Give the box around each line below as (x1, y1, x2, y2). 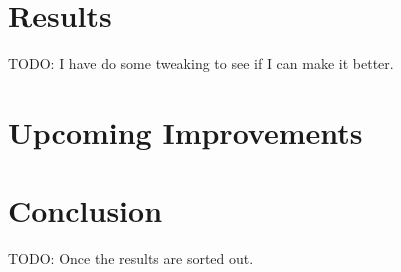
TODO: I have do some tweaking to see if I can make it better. (8, 53, 394, 74)
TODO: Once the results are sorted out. (8, 248, 254, 269)
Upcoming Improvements (8, 111, 363, 152)
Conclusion (8, 190, 163, 231)
